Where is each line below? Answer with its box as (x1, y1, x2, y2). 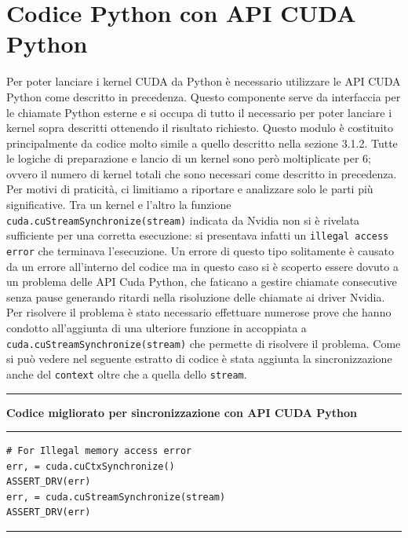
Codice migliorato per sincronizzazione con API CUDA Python (6, 404, 358, 420)
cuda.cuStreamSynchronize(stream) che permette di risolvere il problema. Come (6, 335, 401, 351)
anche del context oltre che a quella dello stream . (6, 365, 247, 382)
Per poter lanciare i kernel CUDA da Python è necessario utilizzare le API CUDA (6, 73, 401, 90)
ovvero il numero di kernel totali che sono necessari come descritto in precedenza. (6, 165, 397, 181)
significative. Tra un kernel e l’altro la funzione (6, 196, 231, 213)
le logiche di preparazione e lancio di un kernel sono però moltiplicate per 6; (6, 150, 371, 167)
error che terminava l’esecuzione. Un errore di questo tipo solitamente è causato (6, 242, 394, 258)
